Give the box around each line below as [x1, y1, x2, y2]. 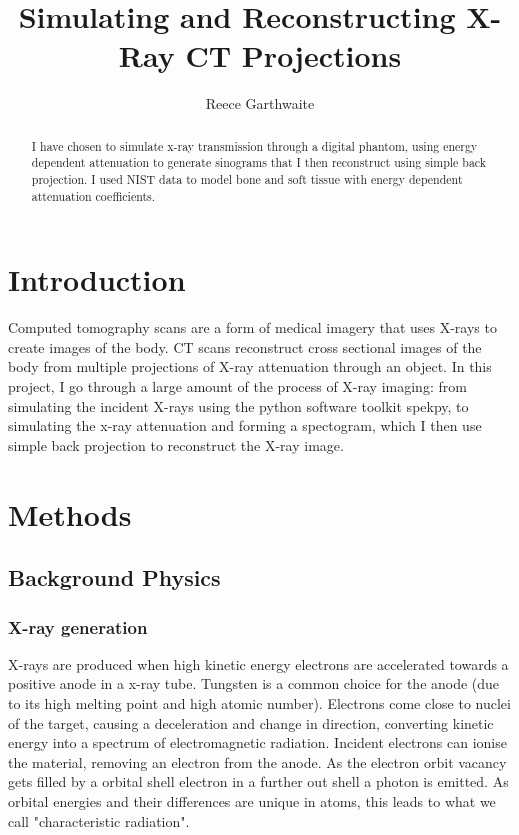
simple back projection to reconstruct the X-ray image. [8, 434, 344, 455]
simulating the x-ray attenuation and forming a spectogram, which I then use [8, 415, 482, 436]
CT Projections [185, 35, 402, 76]
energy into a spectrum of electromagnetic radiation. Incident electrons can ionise [8, 732, 507, 753]
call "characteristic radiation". [8, 810, 190, 831]
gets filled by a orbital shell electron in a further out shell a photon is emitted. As [8, 771, 509, 792]
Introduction [8, 259, 186, 300]
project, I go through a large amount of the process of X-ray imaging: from [8, 376, 467, 397]
